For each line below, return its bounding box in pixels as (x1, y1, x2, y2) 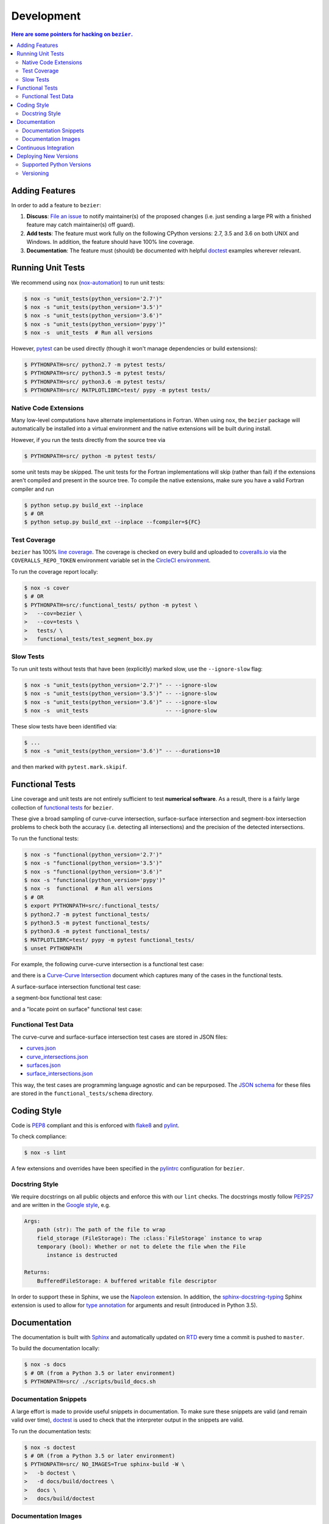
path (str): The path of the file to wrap (37, 1226, 166, 1233)
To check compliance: (11, 1133, 67, 1140)
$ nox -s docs (24, 1361, 66, 1368)
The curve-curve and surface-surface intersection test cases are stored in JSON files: (11, 1033, 228, 1041)
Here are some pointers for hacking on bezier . (11, 30, 133, 38)
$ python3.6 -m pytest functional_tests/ (24, 928, 150, 935)
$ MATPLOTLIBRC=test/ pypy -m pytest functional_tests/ (24, 936, 195, 943)
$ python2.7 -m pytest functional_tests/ (24, 911, 150, 917)
